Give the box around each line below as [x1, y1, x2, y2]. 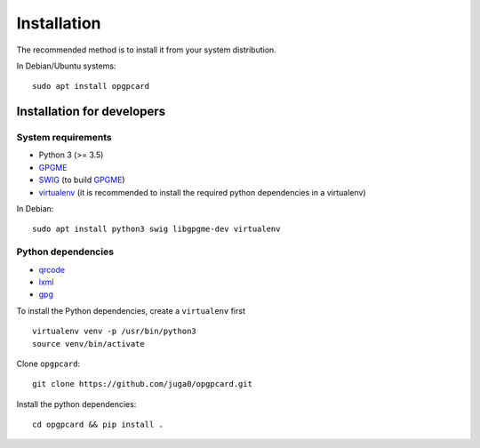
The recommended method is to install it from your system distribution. [16, 44, 277, 55]
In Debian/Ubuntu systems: [16, 60, 116, 71]
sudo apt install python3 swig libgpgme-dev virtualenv [32, 224, 281, 235]
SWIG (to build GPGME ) [38, 174, 125, 186]
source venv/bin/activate [32, 339, 146, 348]
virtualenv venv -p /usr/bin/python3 [32, 326, 197, 337]
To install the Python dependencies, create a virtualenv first [16, 305, 246, 316]
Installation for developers [16, 104, 166, 119]
